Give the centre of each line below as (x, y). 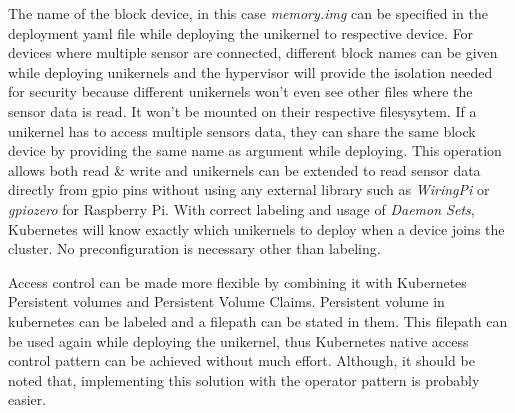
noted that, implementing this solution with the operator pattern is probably (244, 379)
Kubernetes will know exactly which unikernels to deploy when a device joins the (256, 228)
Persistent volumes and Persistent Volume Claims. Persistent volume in (226, 301)
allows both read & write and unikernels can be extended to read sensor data (244, 169)
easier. (27, 399)
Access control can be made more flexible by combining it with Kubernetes (237, 281)
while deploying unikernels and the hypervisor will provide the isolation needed (250, 71)
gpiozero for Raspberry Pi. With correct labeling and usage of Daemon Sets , (241, 208)
